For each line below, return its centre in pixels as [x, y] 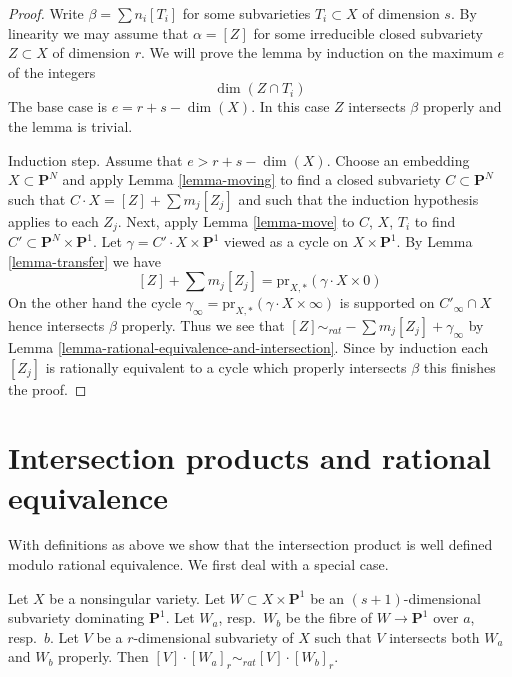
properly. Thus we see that [203, 324]
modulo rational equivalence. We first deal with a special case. [198, 564]
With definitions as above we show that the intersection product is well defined [250, 544]
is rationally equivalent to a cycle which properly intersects [226, 366]
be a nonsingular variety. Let [137, 597]
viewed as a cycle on [286, 241]
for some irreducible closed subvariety [368, 32]
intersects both [434, 636]
